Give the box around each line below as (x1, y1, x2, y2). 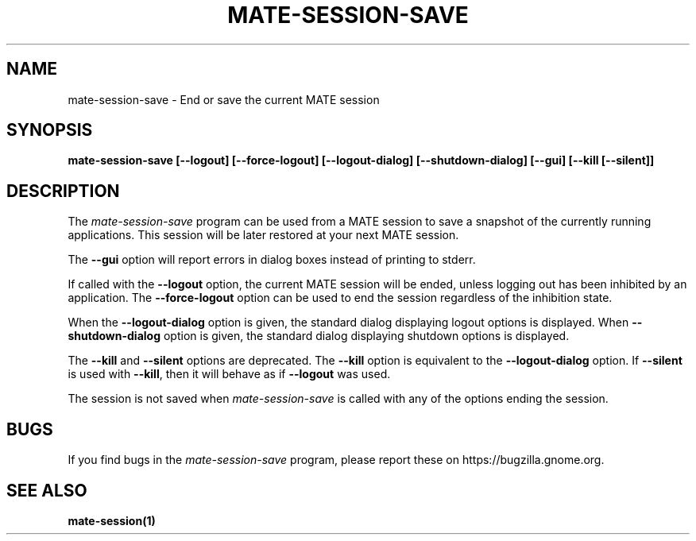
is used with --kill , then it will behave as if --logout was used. (68, 367, 391, 381)
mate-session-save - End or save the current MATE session (68, 92, 380, 106)
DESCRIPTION (6, 180, 120, 201)
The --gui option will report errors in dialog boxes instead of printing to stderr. (68, 253, 476, 267)
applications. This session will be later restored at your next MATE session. (68, 228, 459, 242)
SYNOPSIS (6, 120, 93, 141)
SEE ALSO (6, 480, 87, 500)
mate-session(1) (68, 513, 156, 527)
